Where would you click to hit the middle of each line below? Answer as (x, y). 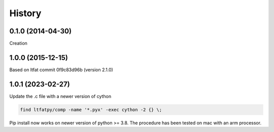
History (25, 13)
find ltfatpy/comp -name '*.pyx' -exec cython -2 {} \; (91, 109)
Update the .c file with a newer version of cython (60, 96)
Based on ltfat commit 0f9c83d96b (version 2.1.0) (61, 70)
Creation (19, 43)
